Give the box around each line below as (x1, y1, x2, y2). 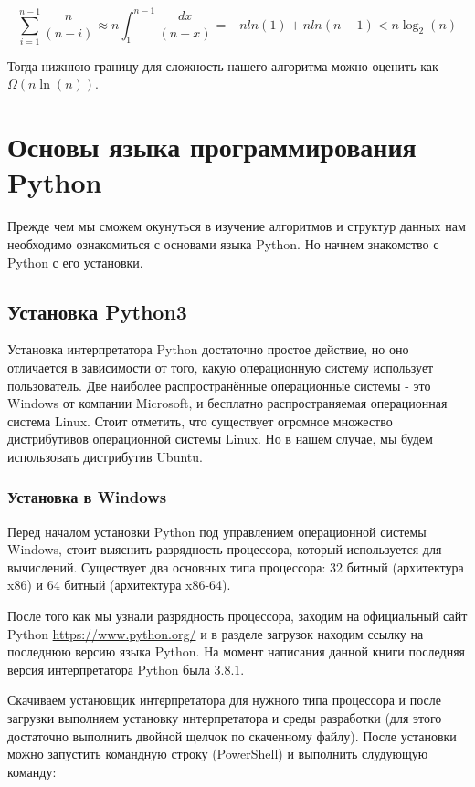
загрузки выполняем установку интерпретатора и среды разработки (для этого (7, 708, 442, 728)
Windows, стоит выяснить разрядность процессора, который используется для (7, 540, 442, 559)
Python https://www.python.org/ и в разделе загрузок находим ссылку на (7, 624, 424, 643)
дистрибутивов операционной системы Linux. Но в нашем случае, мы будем (7, 429, 433, 448)
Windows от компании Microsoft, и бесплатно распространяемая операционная (7, 393, 448, 413)
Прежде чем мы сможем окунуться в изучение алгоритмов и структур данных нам (7, 216, 466, 236)
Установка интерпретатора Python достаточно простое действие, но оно (7, 340, 409, 359)
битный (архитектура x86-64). (64, 575, 231, 594)
